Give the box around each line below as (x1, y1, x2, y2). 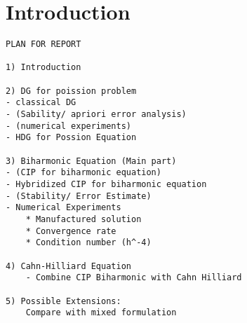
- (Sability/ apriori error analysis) (6, 109, 187, 120)
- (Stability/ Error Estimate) (6, 191, 152, 201)
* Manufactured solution (25, 214, 142, 224)
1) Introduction (6, 62, 81, 73)
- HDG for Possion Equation (6, 132, 137, 143)
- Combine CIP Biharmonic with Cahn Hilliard (25, 273, 242, 283)
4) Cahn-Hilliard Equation (6, 261, 131, 271)
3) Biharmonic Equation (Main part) (6, 156, 177, 166)
